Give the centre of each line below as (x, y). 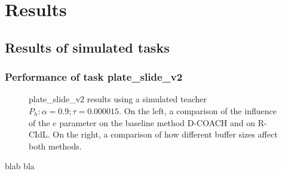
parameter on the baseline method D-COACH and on (157, 122)
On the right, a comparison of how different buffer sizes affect (165, 134)
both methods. (55, 146)
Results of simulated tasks (87, 47)
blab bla (20, 166)
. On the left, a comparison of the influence (198, 110)
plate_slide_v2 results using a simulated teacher (118, 99)
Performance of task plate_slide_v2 (94, 77)
